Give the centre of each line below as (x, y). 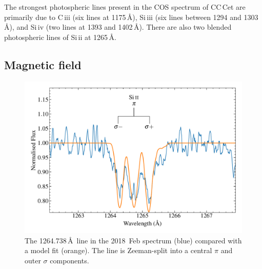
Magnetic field (43, 64)
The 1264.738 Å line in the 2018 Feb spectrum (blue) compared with (133, 240)
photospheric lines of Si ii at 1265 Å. (60, 37)
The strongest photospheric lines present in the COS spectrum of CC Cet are (125, 7)
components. (69, 260)
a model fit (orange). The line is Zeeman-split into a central (118, 250)
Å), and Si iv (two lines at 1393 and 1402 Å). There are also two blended (118, 27)
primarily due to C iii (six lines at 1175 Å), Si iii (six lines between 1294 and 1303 (131, 17)
